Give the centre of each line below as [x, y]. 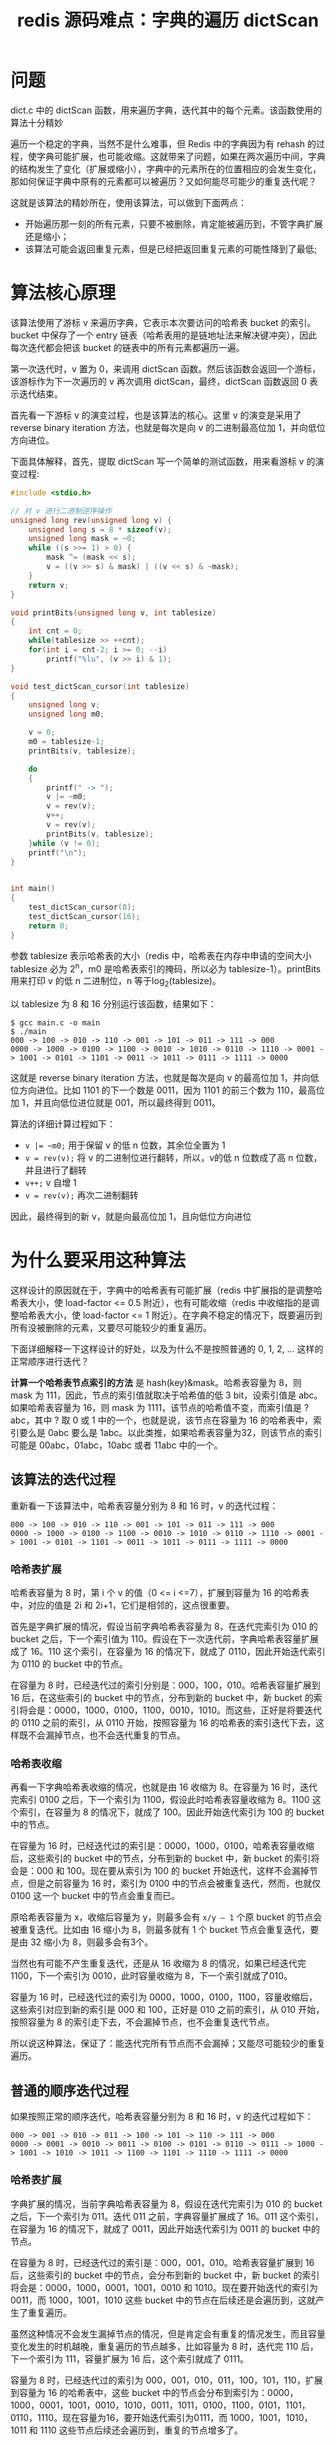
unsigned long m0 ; [66, 714]
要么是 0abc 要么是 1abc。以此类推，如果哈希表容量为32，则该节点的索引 [170, 1433]
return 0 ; [49, 926]
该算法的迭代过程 [63, 1479]
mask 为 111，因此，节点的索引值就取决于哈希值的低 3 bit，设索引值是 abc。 [166, 1395]
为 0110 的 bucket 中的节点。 [69, 1664]
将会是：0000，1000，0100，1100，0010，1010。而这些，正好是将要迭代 [170, 1710]
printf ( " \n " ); [57, 852]
